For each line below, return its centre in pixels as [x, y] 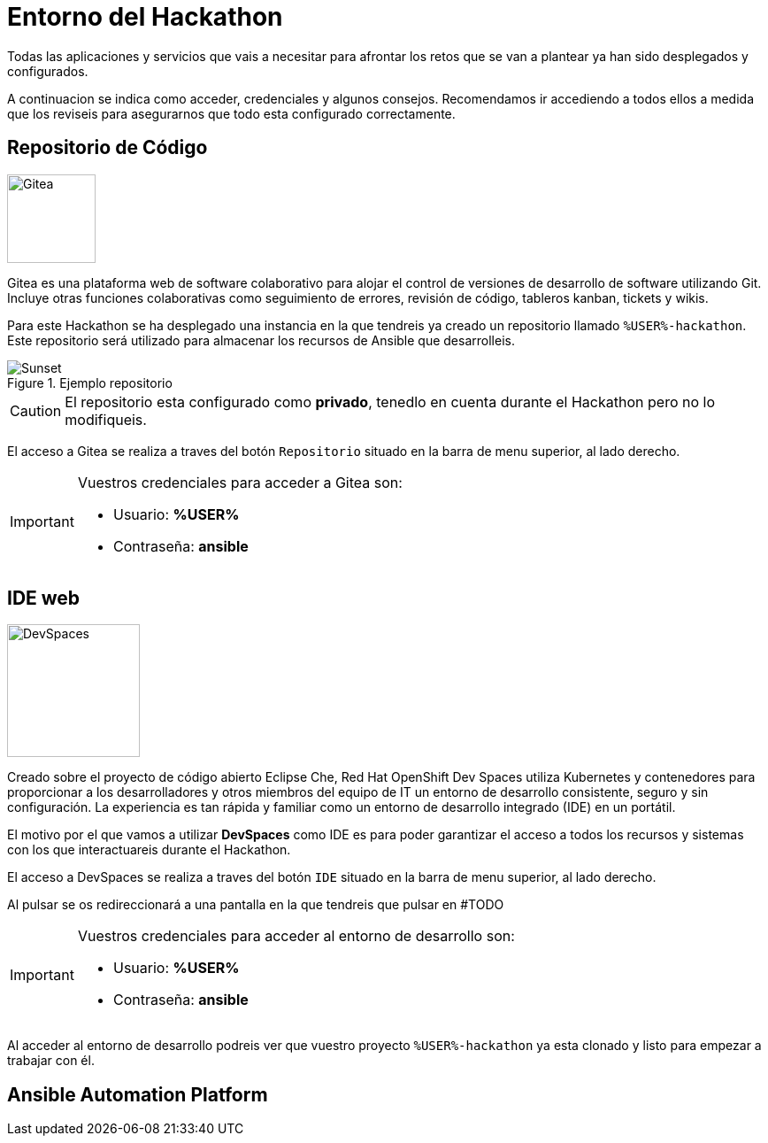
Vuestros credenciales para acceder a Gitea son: [240, 482]
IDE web [44, 599]
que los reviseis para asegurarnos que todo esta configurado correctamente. [231, 113]
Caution [36, 410]
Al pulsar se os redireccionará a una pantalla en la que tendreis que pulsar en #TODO [256, 905]
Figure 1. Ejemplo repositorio [90, 382]
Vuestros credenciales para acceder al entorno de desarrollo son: [296, 936]
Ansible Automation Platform [138, 1094]
